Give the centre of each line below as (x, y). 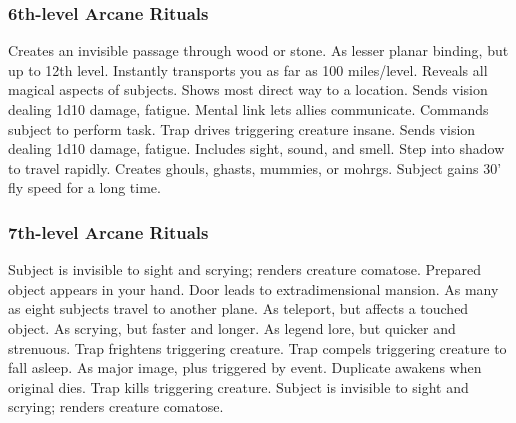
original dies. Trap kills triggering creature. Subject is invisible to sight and (238, 386)
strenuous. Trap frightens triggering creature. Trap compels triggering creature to (257, 347)
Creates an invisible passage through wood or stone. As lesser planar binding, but (258, 50)
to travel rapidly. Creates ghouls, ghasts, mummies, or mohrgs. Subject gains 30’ (255, 167)
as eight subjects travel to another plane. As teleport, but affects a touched (238, 308)
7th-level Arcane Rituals (108, 231)
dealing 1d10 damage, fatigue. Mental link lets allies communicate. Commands (248, 109)
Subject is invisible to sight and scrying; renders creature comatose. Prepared (245, 269)
